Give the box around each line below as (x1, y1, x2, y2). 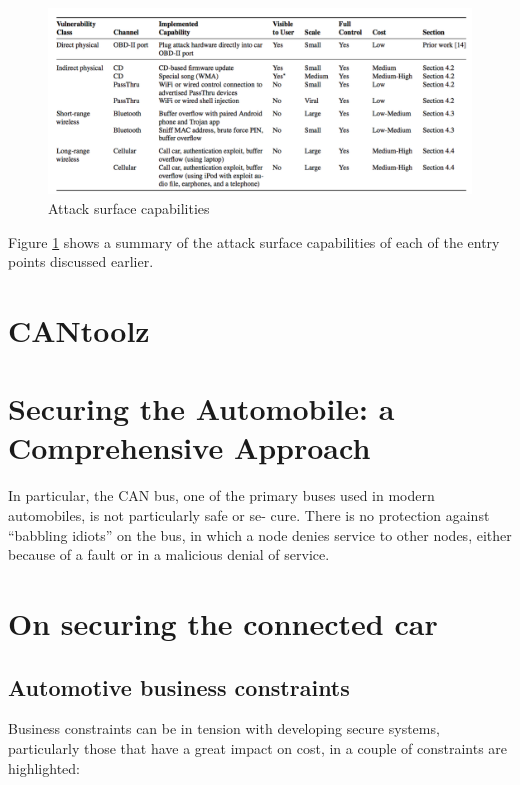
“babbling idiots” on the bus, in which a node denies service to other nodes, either (8, 524, 512, 545)
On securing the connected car (8, 602, 438, 643)
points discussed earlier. (8, 251, 154, 272)
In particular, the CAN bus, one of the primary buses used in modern (8, 485, 435, 506)
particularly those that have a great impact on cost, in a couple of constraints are (8, 737, 508, 758)
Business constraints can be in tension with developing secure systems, (8, 718, 440, 739)
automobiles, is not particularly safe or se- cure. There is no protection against (8, 504, 490, 525)
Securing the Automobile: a (8, 388, 395, 429)
